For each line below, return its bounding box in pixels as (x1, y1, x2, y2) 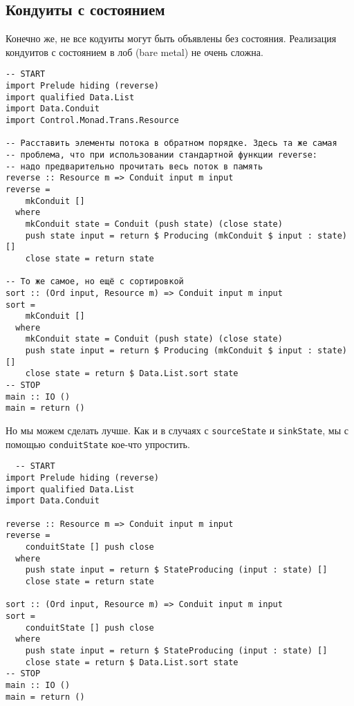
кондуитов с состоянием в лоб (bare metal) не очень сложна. (6, 44, 263, 59)
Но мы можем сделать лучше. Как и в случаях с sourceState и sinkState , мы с (6, 423, 348, 438)
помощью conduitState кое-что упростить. (6, 436, 190, 451)
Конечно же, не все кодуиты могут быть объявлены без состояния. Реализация (6, 31, 337, 46)
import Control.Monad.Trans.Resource (6, 115, 179, 126)
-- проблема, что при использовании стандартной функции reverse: (6, 149, 318, 160)
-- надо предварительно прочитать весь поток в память (6, 161, 263, 171)
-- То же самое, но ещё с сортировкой (6, 277, 184, 287)
